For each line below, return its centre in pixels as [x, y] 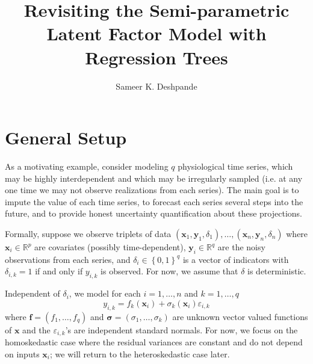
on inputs [22, 353]
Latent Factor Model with [156, 33]
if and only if [59, 271]
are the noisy [241, 247]
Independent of [33, 293]
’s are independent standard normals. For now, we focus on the [181, 329]
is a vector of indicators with [236, 259]
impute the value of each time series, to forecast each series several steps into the [154, 201]
